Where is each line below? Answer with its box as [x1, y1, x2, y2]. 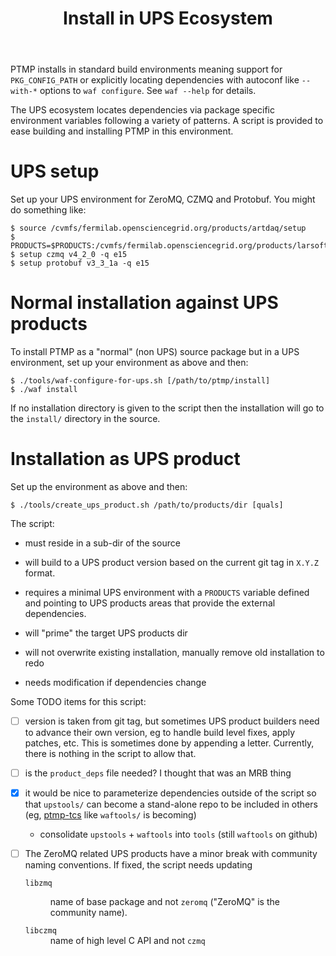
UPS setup [10, 160, 100, 183]
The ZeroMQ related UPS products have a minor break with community [24, 848, 318, 860]
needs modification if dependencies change [24, 677, 207, 688]
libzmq [24, 878, 53, 889]
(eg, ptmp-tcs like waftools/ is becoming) [24, 809, 197, 821]
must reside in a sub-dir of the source [24, 537, 181, 549]
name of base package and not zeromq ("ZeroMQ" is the [49, 896, 280, 908]
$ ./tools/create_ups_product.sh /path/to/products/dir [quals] [10, 500, 284, 510]
